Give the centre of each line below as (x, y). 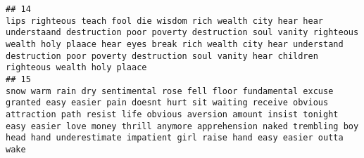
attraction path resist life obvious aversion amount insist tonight (172, 114)
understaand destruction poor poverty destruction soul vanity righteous (182, 33)
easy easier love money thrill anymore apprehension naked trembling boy (182, 126)
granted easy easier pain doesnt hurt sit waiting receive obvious (167, 103)
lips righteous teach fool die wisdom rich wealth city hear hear (165, 21)
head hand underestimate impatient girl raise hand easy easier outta (175, 138)
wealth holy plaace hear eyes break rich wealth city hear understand (175, 44)
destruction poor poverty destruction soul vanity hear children (162, 56)
